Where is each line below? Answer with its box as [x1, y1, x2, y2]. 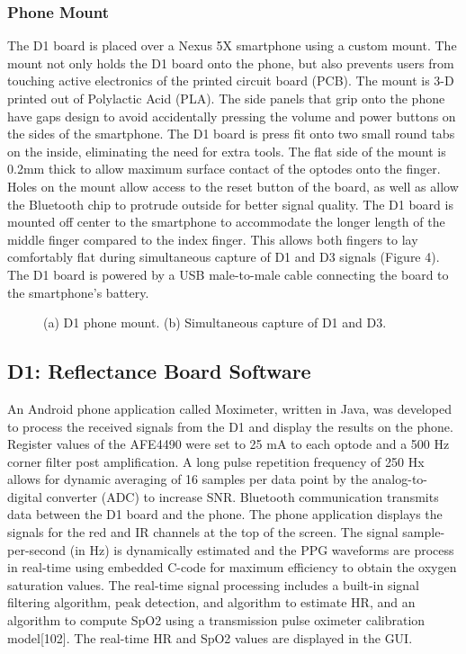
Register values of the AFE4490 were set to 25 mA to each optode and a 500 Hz [7, 435, 450, 453]
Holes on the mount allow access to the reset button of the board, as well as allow [7, 176, 459, 195]
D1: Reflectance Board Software [7, 357, 311, 385]
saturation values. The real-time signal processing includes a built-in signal [7, 575, 419, 594]
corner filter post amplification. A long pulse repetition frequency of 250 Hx [7, 452, 425, 470]
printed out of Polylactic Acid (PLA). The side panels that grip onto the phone [7, 89, 445, 107]
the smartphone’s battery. [7, 282, 149, 301]
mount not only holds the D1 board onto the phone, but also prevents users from [7, 53, 454, 72]
